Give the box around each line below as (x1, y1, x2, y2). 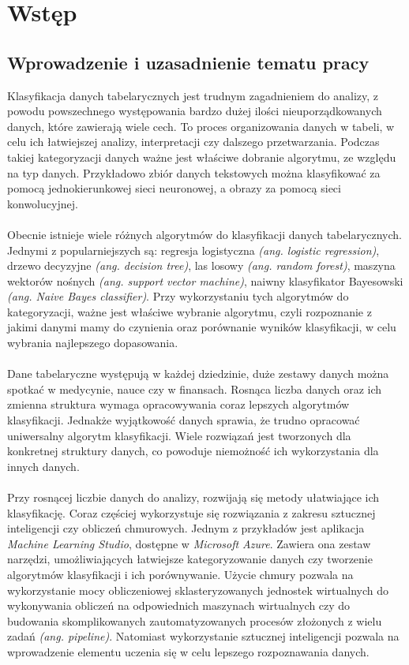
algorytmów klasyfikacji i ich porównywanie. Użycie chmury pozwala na (7, 566, 354, 582)
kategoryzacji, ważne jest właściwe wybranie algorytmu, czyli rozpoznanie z (7, 303, 372, 319)
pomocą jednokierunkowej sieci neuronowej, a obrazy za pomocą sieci (7, 180, 341, 196)
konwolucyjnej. (7, 195, 78, 211)
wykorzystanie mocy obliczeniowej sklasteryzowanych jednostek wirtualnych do (7, 581, 389, 598)
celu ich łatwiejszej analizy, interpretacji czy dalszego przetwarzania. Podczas (7, 133, 380, 150)
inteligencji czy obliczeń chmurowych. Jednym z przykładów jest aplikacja (7, 520, 365, 536)
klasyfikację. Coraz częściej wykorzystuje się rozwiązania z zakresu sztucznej (7, 504, 376, 521)
